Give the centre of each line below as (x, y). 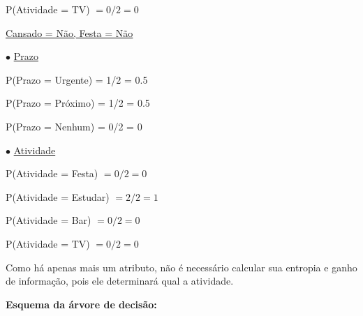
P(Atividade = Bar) (49, 220)
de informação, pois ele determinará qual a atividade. (120, 281)
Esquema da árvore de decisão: (81, 304)
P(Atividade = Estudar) (58, 196)
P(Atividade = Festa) (52, 173)
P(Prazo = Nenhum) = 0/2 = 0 (74, 126)
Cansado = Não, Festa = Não (69, 32)
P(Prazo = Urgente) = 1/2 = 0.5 (77, 79)
